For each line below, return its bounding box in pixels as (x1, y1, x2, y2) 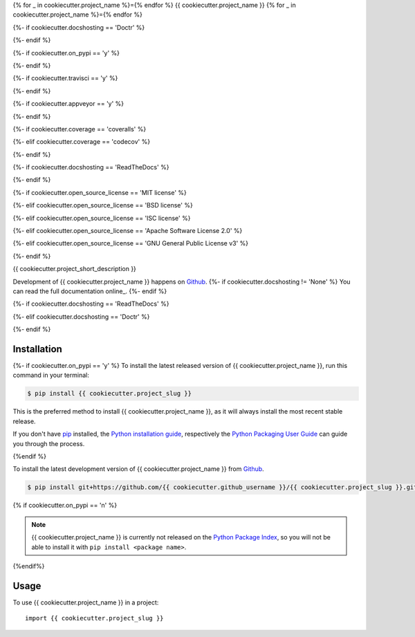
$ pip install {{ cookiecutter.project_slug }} (27, 389, 192, 398)
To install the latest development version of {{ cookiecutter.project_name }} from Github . (12, 465, 264, 473)
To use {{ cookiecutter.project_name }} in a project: (12, 598, 159, 607)
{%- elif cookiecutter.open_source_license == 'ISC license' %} (12, 214, 191, 222)
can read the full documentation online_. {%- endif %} (12, 287, 167, 295)
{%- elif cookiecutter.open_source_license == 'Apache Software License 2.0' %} (12, 227, 243, 235)
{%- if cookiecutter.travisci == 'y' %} (12, 74, 118, 82)
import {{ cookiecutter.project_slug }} (25, 614, 164, 622)
